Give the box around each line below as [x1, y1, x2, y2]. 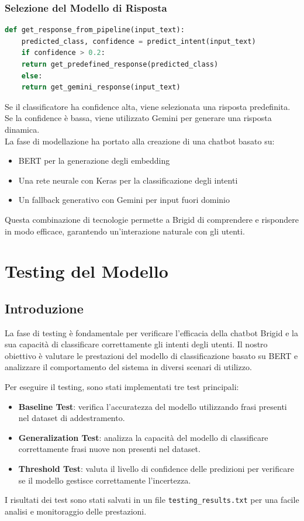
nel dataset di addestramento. [18, 412, 125, 424]
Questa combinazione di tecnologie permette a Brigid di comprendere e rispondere [5, 213, 299, 225]
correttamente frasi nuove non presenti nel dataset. [18, 443, 201, 455]
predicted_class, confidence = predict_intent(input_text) [21, 37, 256, 46]
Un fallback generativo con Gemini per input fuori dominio [18, 194, 230, 206]
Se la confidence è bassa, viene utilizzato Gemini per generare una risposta [5, 112, 272, 124]
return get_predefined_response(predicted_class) [21, 60, 219, 68]
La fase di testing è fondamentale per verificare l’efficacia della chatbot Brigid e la [5, 326, 298, 339]
